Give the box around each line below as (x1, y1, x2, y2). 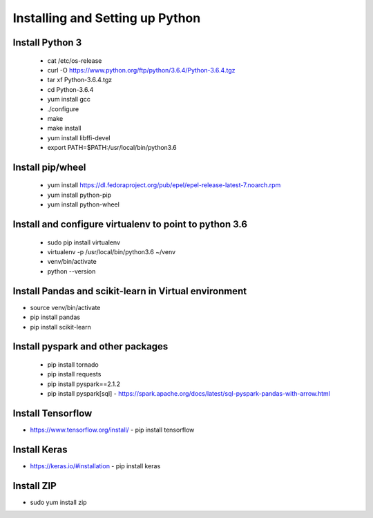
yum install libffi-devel (47, 133, 111, 142)
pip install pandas (30, 313, 81, 321)
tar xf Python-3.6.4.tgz (47, 76, 113, 84)
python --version (47, 267, 96, 276)
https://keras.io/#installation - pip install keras (30, 461, 161, 470)
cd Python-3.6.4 (47, 85, 94, 93)
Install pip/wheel (12, 161, 86, 173)
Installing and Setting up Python (12, 10, 201, 26)
